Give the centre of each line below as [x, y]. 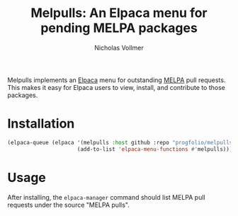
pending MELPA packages [119, 28]
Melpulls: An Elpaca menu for [119, 13]
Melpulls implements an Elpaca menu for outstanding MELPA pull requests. [117, 80]
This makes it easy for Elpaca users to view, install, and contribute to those [116, 87]
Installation [41, 124]
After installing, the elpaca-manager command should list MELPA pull [106, 197]
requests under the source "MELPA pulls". [68, 205]
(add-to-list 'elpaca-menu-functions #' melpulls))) [155, 149]
